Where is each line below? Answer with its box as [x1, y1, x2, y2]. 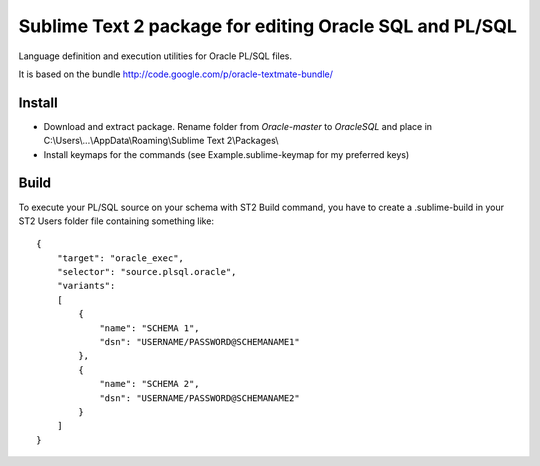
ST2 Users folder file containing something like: [18, 215, 215, 227]
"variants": [56, 280, 116, 292]
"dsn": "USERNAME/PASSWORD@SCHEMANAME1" [99, 336, 300, 348]
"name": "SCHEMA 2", [99, 378, 200, 390]
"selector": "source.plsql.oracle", [56, 266, 237, 278]
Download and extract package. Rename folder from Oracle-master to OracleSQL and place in [43, 120, 433, 132]
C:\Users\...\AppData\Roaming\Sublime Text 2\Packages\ [43, 135, 279, 147]
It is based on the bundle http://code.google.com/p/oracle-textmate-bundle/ [18, 68, 334, 80]
